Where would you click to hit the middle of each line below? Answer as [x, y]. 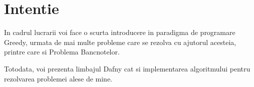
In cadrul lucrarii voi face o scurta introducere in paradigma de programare [120, 32]
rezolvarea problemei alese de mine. [58, 78]
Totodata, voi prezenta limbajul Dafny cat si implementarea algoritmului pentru [127, 68]
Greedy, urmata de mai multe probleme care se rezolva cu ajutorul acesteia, [120, 42]
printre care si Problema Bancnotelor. [62, 52]
